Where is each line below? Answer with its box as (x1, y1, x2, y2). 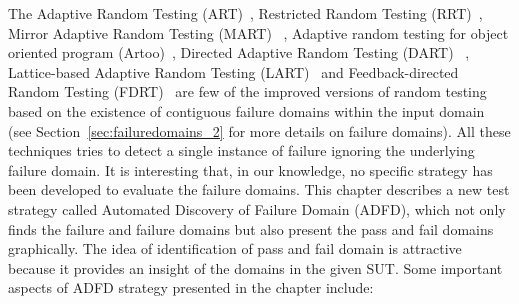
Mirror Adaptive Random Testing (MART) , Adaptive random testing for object (8, 22, 509, 43)
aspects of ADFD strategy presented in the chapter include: (8, 277, 374, 298)
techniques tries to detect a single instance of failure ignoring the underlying (8, 140, 475, 161)
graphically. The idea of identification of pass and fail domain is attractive (8, 238, 462, 259)
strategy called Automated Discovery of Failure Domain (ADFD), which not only (8, 198, 506, 219)
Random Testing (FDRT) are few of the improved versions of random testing (8, 81, 487, 102)
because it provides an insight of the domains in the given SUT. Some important (8, 257, 503, 278)
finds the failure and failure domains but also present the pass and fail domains (8, 218, 494, 239)
